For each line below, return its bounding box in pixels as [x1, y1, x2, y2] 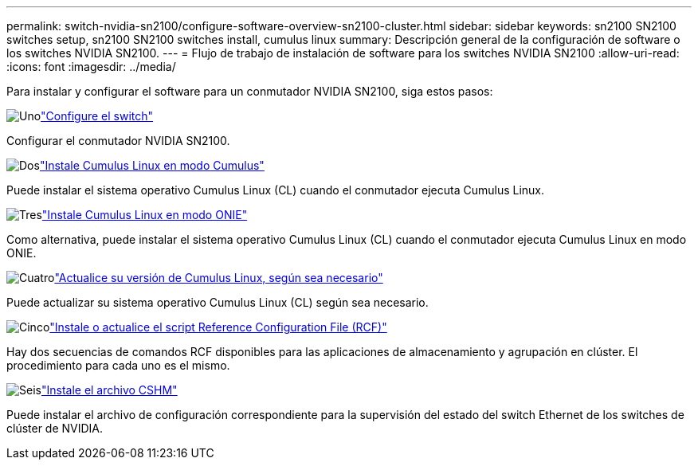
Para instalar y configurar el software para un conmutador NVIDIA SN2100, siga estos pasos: [6, 84, 493, 98]
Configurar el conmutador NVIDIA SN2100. [6, 134, 230, 147]
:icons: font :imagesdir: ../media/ [6, 60, 176, 73]
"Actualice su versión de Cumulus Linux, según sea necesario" [54, 271, 383, 284]
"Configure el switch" [41, 109, 154, 123]
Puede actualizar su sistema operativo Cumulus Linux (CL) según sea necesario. [6, 296, 429, 309]
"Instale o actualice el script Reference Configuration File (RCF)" [49, 320, 387, 334]
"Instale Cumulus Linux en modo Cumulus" [39, 159, 265, 172]
